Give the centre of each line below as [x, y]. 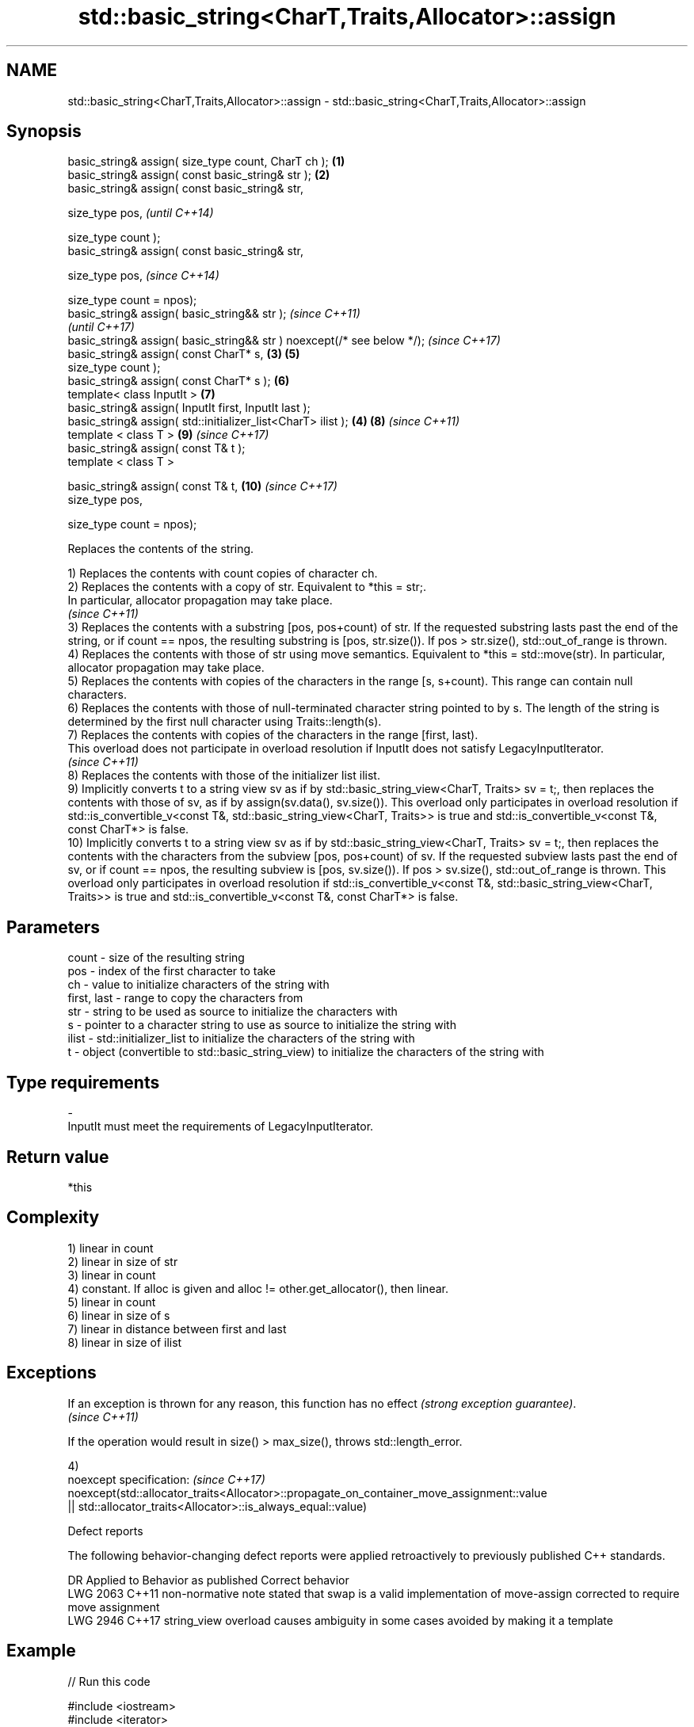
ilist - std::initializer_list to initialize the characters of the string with [241, 1039]
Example [41, 1651]
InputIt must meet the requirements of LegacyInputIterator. [221, 1127]
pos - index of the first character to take [172, 971]
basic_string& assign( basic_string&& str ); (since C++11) [214, 314]
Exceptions [51, 1373]
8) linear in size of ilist [125, 1342]
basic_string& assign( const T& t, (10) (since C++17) [202, 486]
